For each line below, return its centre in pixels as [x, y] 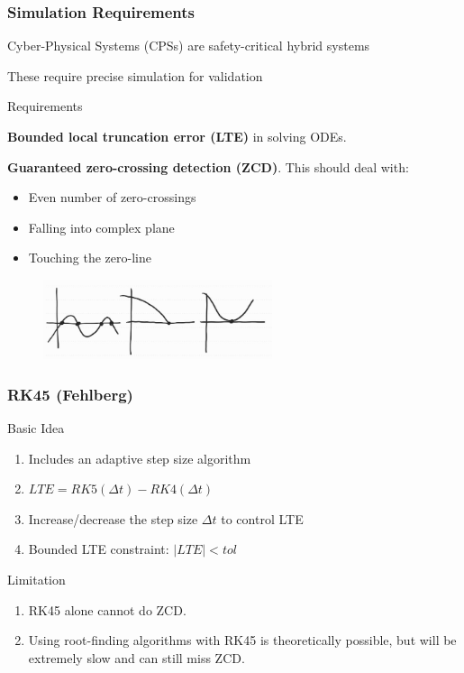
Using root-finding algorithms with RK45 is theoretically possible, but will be [242, 640]
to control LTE [262, 518]
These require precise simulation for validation [135, 75]
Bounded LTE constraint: [99, 549]
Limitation [36, 579]
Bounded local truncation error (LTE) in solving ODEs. [177, 136]
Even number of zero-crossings [112, 197]
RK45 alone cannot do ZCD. [107, 609]
